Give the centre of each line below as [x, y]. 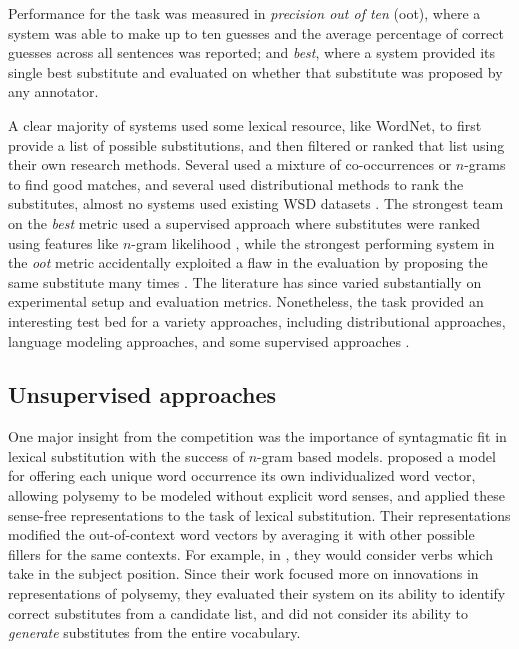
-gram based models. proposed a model [376, 455]
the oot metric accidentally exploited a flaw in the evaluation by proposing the [248, 262]
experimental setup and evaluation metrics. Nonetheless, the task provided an [246, 301]
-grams [485, 164]
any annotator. [53, 91]
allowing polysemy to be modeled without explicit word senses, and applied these [257, 495]
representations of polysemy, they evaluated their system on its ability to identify [257, 593]
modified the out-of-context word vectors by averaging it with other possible [241, 534]
